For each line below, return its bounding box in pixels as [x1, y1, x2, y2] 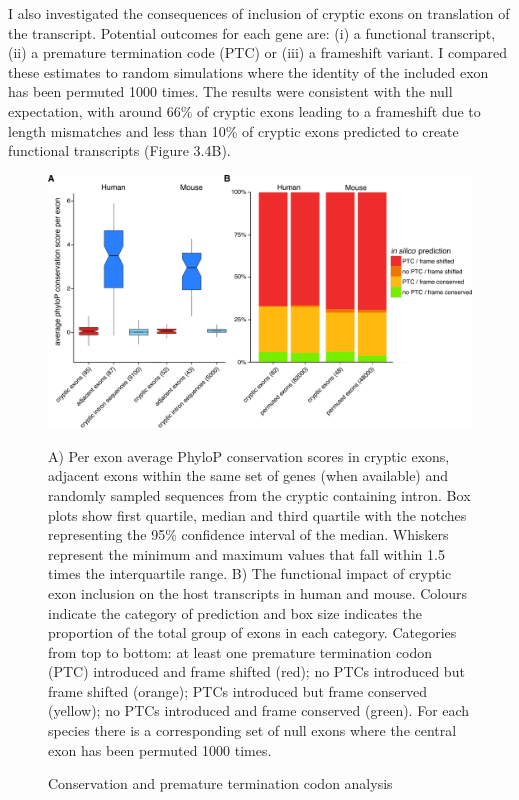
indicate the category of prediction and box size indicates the [48, 602, 422, 623]
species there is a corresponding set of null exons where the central [48, 720, 457, 741]
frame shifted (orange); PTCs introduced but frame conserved [48, 680, 428, 701]
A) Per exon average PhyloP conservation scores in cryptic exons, [48, 445, 450, 466]
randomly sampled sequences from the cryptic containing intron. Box [48, 484, 471, 505]
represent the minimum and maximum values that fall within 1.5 [48, 543, 445, 564]
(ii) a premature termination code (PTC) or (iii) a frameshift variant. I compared [8, 42, 508, 63]
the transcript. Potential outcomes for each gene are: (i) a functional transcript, [8, 22, 496, 43]
